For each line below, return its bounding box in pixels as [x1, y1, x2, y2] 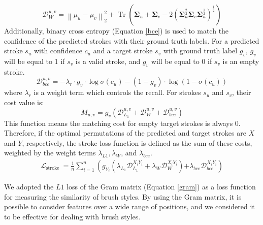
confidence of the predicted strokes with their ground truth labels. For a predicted [4, 35, 259, 46]
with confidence [34, 45, 82, 56]
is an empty [222, 55, 259, 66]
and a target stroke [93, 45, 153, 56]
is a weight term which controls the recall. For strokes [34, 87, 201, 98]
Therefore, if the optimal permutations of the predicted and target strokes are [4, 127, 246, 138]
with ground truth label [163, 45, 238, 56]
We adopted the [4, 181, 54, 191]
